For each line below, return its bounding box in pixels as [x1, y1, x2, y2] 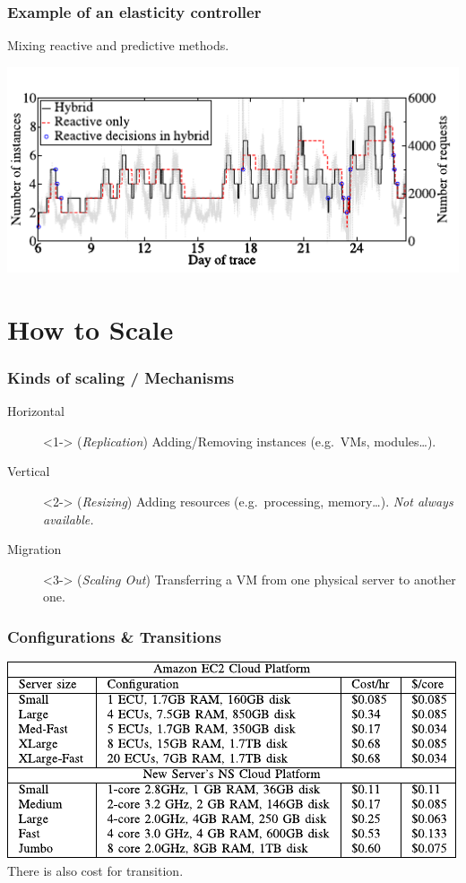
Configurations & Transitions [7, 625, 221, 647]
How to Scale [7, 310, 174, 347]
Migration [7, 540, 62, 558]
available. [43, 509, 94, 528]
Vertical [7, 462, 50, 480]
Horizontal [7, 402, 65, 420]
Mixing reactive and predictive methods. [7, 36, 229, 55]
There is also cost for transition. [7, 861, 184, 879]
